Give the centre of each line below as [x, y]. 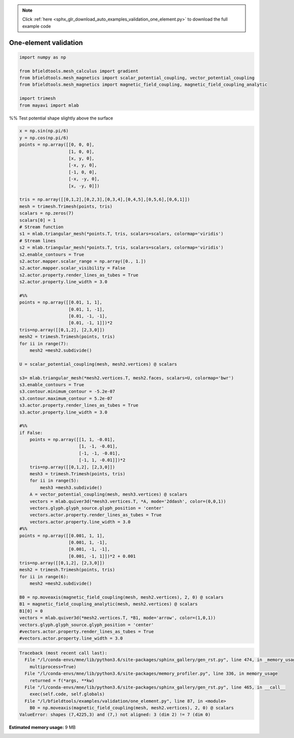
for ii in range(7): [44, 344]
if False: [31, 433]
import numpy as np [43, 57]
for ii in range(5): [54, 481]
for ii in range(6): [44, 577]
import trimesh [37, 98]
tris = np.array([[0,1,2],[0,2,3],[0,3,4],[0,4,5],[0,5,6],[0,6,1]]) [105, 199]
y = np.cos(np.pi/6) [44, 138]
